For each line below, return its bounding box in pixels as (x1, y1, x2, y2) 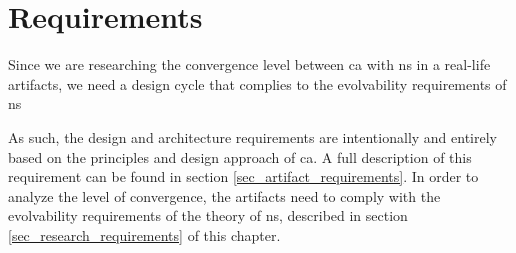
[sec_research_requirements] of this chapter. (8, 224, 281, 245)
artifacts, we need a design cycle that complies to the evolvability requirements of (8, 73, 507, 94)
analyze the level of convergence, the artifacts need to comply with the (8, 185, 441, 206)
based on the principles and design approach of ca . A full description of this (8, 146, 472, 167)
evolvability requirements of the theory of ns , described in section (8, 205, 408, 226)
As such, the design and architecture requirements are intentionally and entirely (8, 126, 497, 147)
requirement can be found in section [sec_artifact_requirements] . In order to (8, 166, 479, 187)
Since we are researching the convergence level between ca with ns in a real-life (8, 54, 491, 75)
